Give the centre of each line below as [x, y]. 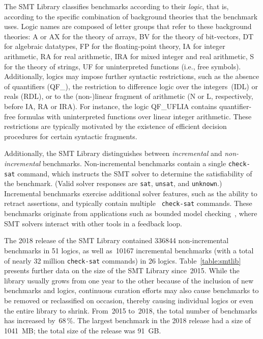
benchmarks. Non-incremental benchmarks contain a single [135, 163]
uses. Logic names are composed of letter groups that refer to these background [128, 26]
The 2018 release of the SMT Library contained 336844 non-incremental [116, 240]
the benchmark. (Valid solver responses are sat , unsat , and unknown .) [113, 183]
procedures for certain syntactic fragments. [71, 136]
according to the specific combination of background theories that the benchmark [131, 16]
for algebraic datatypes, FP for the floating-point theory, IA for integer [115, 46]
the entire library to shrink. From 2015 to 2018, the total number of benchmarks [131, 310]
